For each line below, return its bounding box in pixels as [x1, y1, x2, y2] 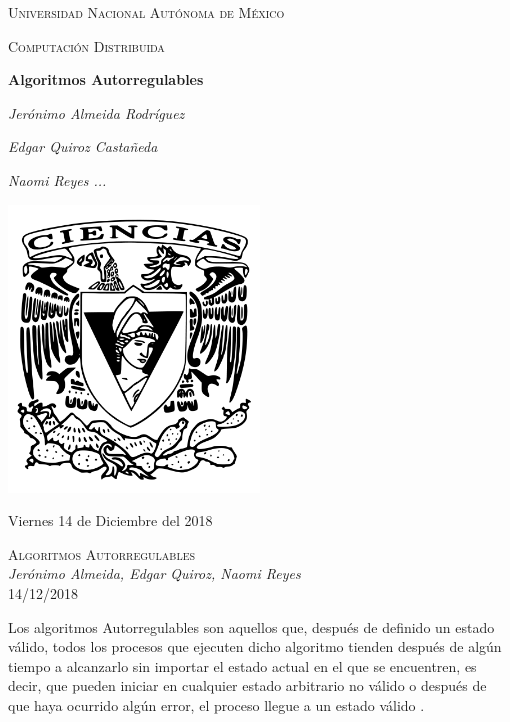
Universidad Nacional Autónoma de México [8, 2, 285, 22]
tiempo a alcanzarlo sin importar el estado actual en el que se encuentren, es [8, 655, 477, 676]
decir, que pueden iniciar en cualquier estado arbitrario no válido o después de [8, 675, 487, 696]
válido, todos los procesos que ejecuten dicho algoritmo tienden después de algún [8, 636, 502, 657]
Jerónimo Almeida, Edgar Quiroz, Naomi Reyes [8, 563, 301, 584]
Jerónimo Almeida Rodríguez [8, 102, 185, 123]
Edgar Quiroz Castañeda [8, 136, 158, 157]
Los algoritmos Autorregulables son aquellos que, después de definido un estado [8, 616, 495, 637]
